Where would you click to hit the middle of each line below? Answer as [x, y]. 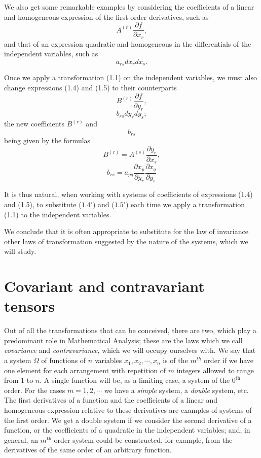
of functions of [64, 360]
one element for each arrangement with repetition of [85, 370]
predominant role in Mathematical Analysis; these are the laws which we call [123, 340]
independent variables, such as [51, 54]
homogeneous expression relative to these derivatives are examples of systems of [128, 410]
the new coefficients [34, 124]
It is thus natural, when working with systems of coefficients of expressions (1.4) [128, 194]
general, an [21, 439]
